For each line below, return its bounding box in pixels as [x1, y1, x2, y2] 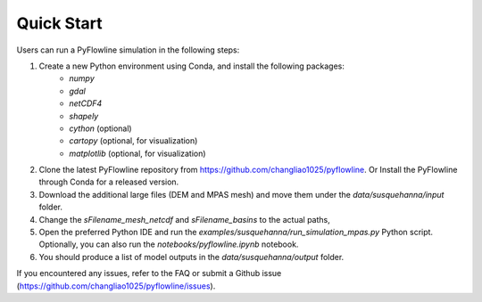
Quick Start [16, 13, 103, 33]
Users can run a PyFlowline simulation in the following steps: [16, 45, 240, 55]
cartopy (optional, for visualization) [69, 135, 198, 146]
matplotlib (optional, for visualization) [69, 148, 206, 159]
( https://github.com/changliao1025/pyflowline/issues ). [16, 281, 216, 291]
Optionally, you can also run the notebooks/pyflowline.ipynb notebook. [38, 239, 299, 249]
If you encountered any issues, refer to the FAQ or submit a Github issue [16, 268, 282, 279]
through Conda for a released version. [38, 176, 179, 187]
